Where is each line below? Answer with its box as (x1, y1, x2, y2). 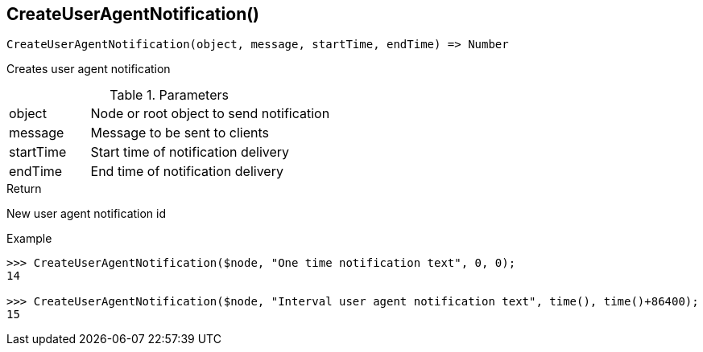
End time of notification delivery (90, 163, 283, 180)
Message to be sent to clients (90, 125, 269, 141)
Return (6, 182, 42, 196)
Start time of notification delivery (90, 144, 290, 161)
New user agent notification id (6, 207, 167, 221)
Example (6, 231, 52, 246)
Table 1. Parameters (110, 87, 229, 104)
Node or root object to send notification (90, 105, 330, 122)
